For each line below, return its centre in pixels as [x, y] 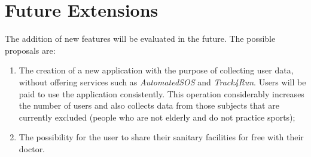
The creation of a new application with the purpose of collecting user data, [156, 70]
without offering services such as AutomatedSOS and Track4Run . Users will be [162, 81]
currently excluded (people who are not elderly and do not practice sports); [157, 117]
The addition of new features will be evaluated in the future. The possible [140, 39]
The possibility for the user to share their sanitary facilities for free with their [161, 137]
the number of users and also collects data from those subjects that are [149, 105]
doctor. [32, 148]
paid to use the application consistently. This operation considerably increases [161, 93]
